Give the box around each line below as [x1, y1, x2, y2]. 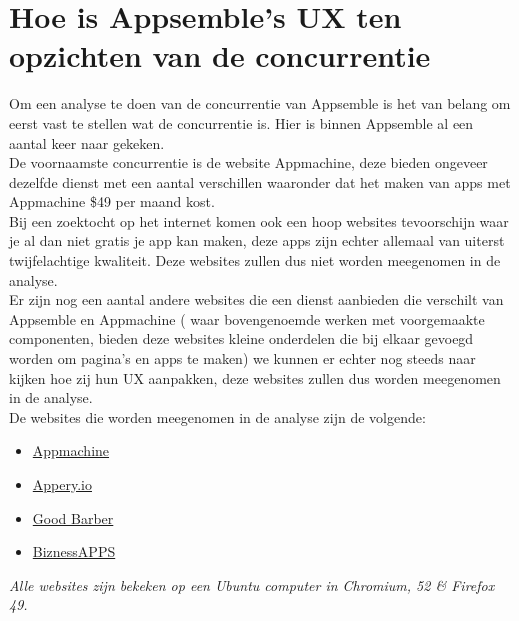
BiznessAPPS [32, 541, 116, 562]
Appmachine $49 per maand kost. [9, 191, 215, 212]
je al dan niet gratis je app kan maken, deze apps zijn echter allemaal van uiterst [9, 230, 505, 251]
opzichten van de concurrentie [9, 35, 431, 76]
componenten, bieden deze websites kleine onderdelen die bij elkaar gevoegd [9, 328, 474, 349]
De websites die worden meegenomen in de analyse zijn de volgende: [9, 406, 426, 427]
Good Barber [32, 507, 114, 528]
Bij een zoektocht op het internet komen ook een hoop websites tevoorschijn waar [9, 210, 509, 231]
